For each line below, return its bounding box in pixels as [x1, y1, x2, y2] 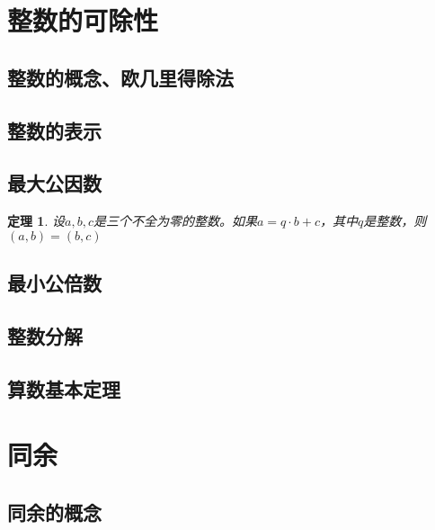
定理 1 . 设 [7, 211, 65, 230]
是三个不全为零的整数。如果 [93, 211, 257, 230]
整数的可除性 [7, 2, 159, 39]
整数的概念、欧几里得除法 [7, 63, 234, 91]
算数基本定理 [7, 374, 120, 402]
